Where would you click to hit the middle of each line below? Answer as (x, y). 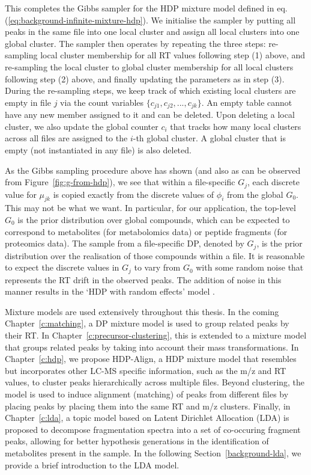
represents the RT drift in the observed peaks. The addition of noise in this (143, 279)
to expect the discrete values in (62, 267)
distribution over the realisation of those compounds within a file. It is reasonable (155, 255)
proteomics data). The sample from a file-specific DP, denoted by (125, 243)
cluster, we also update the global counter (82, 126)
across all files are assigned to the (66, 138)
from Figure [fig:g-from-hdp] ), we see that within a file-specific (120, 182)
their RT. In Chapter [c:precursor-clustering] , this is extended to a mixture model (156, 335)
